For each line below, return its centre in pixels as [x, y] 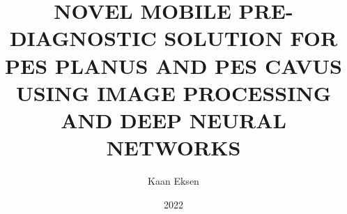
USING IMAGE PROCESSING [173, 92]
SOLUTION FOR [251, 38]
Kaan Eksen [173, 181]
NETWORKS [173, 147]
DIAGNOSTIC [83, 38]
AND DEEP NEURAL [173, 120]
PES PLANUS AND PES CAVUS [173, 65]
